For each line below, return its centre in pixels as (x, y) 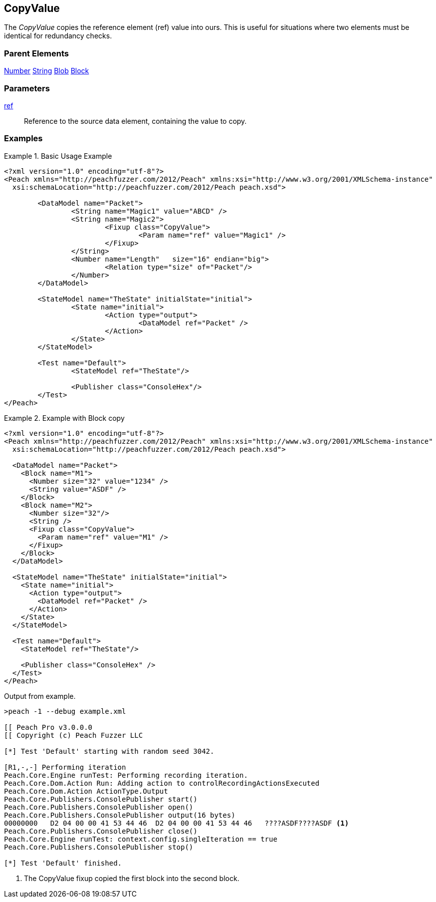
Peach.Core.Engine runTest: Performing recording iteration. (126, 775)
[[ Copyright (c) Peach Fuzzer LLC (74, 735)
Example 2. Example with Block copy (64, 418)
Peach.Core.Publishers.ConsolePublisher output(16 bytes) (120, 815)
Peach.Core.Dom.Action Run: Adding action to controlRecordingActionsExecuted (162, 783)
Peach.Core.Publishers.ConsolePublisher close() (101, 831)
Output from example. (40, 696)
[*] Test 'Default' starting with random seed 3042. (109, 751)
